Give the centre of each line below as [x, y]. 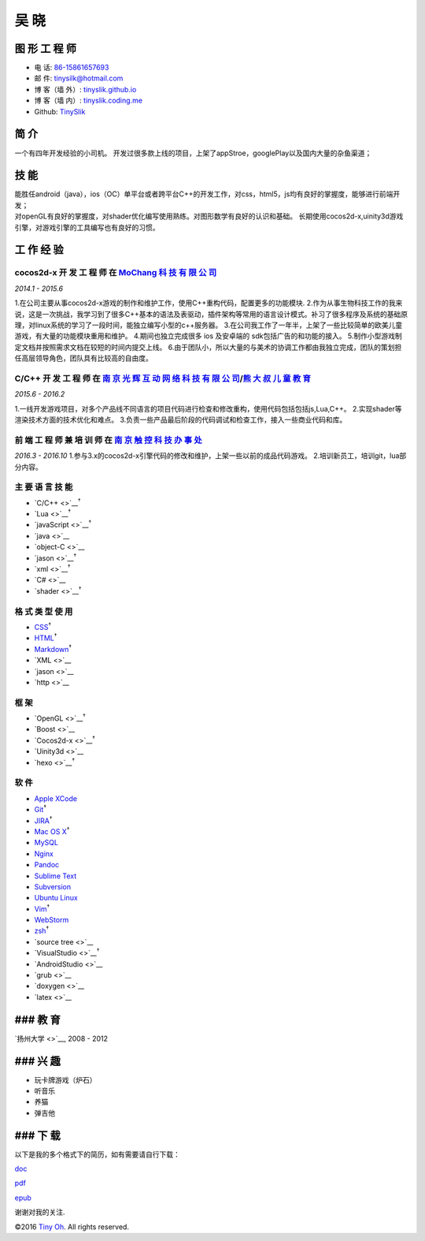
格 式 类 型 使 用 [44, 611]
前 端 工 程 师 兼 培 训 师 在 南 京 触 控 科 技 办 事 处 [108, 440]
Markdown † [53, 648]
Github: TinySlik [60, 111]
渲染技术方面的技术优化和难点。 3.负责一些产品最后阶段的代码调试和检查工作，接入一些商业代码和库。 [181, 420]
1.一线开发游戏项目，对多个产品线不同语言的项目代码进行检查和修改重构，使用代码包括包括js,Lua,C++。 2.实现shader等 [208, 408]
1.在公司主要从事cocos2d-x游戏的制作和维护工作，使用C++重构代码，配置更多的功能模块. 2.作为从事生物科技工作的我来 [209, 303]
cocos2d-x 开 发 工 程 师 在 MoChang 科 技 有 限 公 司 [116, 273]
